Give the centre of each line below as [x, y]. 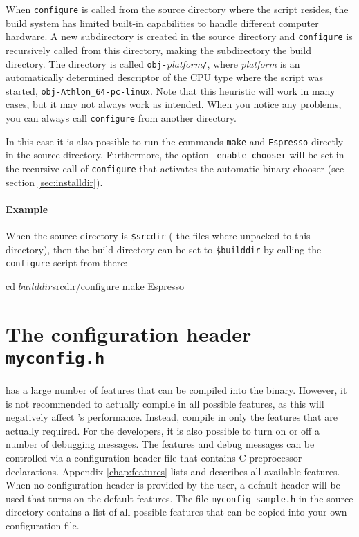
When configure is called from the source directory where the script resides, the [177, 9]
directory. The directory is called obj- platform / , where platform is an [153, 63]
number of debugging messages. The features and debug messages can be [160, 444]
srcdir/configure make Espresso [118, 285]
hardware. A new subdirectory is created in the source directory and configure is [179, 36]
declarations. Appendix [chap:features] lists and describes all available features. [173, 471]
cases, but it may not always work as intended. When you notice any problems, [174, 104]
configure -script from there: [67, 263]
